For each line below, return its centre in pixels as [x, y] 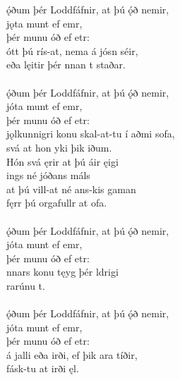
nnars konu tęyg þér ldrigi [62, 272]
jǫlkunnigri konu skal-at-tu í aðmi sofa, [91, 134]
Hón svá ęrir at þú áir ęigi [62, 161]
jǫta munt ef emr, [44, 23]
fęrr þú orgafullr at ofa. [57, 203]
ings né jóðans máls [48, 175]
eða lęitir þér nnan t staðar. [66, 65]
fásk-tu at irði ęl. [43, 368]
